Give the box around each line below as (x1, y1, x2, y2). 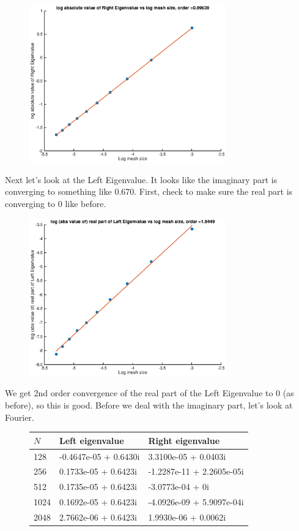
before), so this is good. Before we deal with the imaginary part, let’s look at (5, 399, 293, 412)
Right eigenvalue (148, 434, 220, 446)
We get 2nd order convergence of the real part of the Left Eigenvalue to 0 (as (5, 386, 294, 399)
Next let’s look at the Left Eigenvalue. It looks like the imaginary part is (5, 173, 278, 186)
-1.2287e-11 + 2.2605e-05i (148, 465, 244, 478)
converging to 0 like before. (5, 197, 106, 210)
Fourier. (5, 410, 34, 423)
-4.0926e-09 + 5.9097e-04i (148, 495, 244, 508)
